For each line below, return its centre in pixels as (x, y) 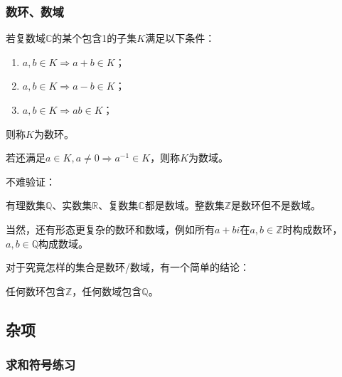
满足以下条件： (180, 38)
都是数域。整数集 (185, 205)
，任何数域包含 (107, 291)
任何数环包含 (36, 291)
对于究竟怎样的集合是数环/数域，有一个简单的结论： (128, 267)
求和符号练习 (41, 365)
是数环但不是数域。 (276, 205)
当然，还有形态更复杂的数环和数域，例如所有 (110, 229)
